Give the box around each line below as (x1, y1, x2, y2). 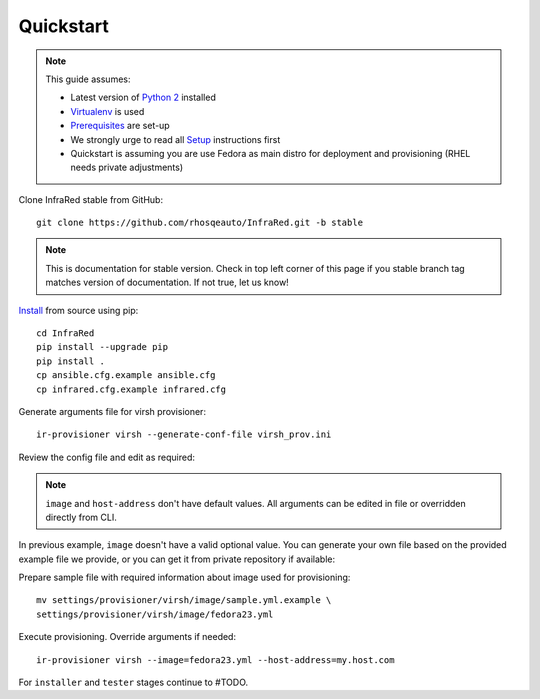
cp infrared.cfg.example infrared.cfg (36, 383, 227, 395)
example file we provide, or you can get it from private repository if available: (18, 553, 336, 565)
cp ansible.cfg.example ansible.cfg (36, 370, 216, 381)
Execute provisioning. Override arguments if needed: (18, 631, 237, 643)
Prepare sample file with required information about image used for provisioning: (18, 571, 351, 584)
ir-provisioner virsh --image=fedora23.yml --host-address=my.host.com (36, 654, 395, 665)
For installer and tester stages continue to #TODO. (18, 676, 249, 689)
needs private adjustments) (70, 161, 184, 174)
